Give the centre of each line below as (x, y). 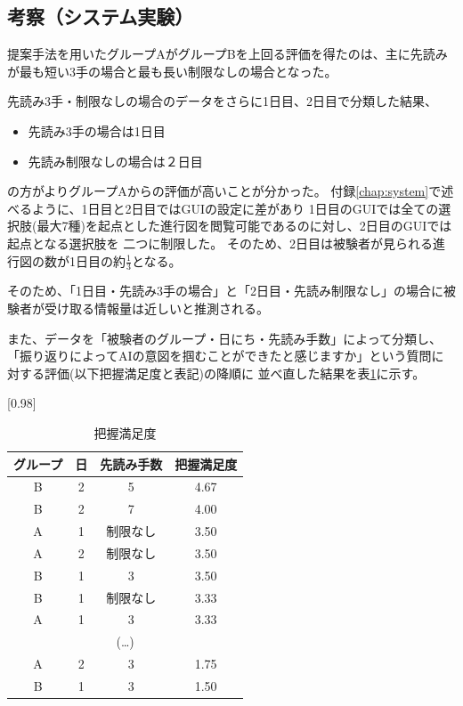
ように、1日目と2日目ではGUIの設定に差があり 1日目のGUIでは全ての (235, 208)
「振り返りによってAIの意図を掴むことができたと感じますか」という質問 (219, 356)
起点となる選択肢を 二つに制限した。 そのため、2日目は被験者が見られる (220, 243)
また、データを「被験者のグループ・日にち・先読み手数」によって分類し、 (225, 338)
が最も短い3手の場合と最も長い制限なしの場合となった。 (172, 71)
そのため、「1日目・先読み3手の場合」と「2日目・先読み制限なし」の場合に (225, 291)
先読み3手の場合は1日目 (97, 130)
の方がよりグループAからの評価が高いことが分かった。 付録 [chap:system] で (224, 191)
